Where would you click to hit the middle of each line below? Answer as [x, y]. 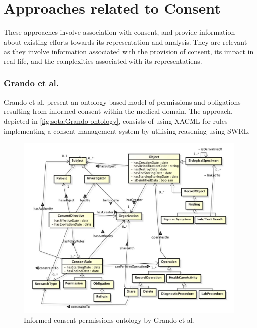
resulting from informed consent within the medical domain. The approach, [118, 111]
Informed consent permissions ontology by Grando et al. [109, 319]
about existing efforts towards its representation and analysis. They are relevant [126, 41]
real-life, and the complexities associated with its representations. [103, 61]
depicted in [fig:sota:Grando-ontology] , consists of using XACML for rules [116, 121]
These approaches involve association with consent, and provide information [120, 32]
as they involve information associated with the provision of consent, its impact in [129, 51]
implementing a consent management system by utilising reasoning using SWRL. [127, 131]
